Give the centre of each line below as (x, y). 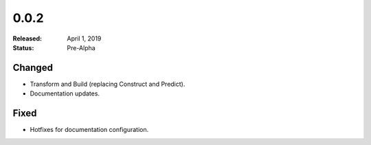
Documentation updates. (65, 93)
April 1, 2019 (84, 38)
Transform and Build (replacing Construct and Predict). (108, 84)
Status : (23, 47)
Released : (27, 38)
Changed (33, 68)
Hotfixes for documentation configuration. (89, 130)
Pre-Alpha (81, 47)
